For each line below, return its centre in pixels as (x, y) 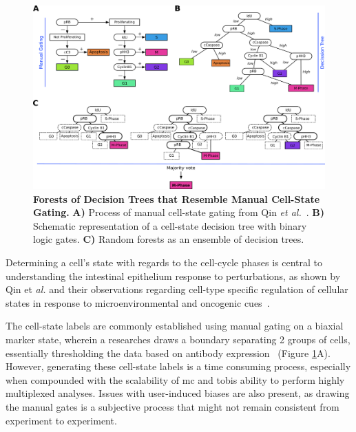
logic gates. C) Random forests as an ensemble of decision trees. (169, 239)
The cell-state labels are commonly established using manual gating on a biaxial (175, 326)
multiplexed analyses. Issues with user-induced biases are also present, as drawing (178, 393)
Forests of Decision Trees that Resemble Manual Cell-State (177, 198)
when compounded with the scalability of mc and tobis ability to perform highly (175, 379)
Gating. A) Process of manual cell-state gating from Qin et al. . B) (179, 212)
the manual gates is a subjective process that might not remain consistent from (172, 406)
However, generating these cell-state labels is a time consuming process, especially (178, 366)
